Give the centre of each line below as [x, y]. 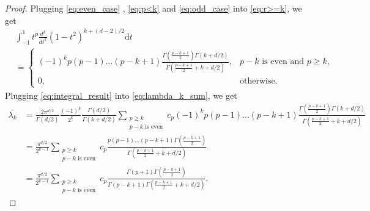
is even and [283, 62]
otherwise [257, 81]
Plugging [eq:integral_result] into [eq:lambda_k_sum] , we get [121, 95]
